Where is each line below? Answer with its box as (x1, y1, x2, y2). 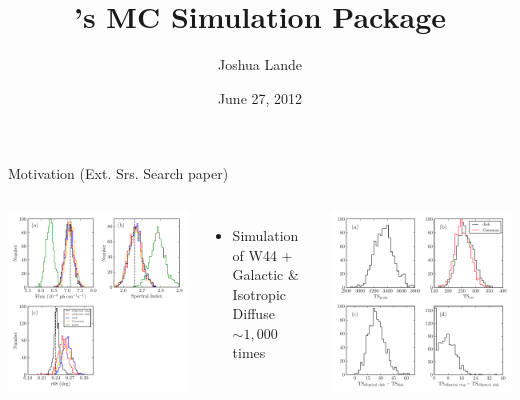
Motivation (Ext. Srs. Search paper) (8, 163, 229, 184)
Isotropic (232, 283, 287, 304)
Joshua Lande (217, 54, 303, 75)
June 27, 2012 (217, 87, 303, 108)
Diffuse (232, 303, 275, 324)
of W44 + (232, 244, 293, 265)
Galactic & (232, 264, 299, 285)
